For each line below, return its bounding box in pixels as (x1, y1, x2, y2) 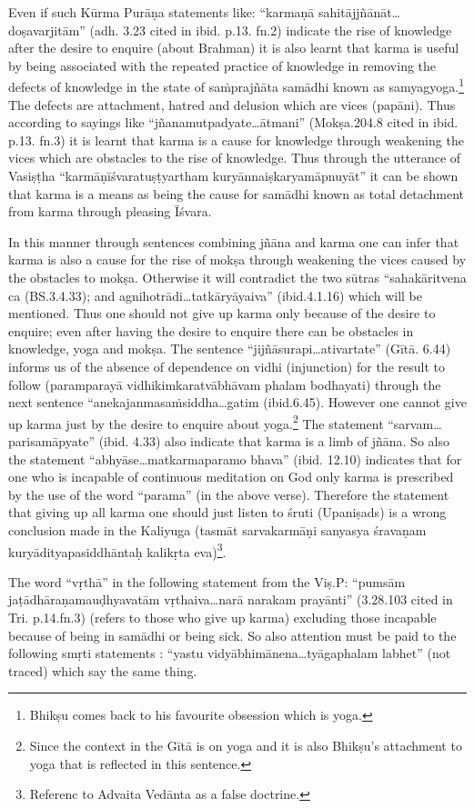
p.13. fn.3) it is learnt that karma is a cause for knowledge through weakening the (8, 130, 464, 149)
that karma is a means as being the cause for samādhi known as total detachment (8, 184, 464, 203)
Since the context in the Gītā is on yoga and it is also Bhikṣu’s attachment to (29, 735, 462, 754)
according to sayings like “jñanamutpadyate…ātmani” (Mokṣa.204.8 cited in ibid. (8, 113, 459, 132)
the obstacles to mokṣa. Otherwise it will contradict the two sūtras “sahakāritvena (8, 267, 467, 286)
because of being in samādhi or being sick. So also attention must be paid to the (8, 625, 457, 644)
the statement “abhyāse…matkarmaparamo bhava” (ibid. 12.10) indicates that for (8, 449, 462, 468)
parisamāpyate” (8, 431, 96, 450)
